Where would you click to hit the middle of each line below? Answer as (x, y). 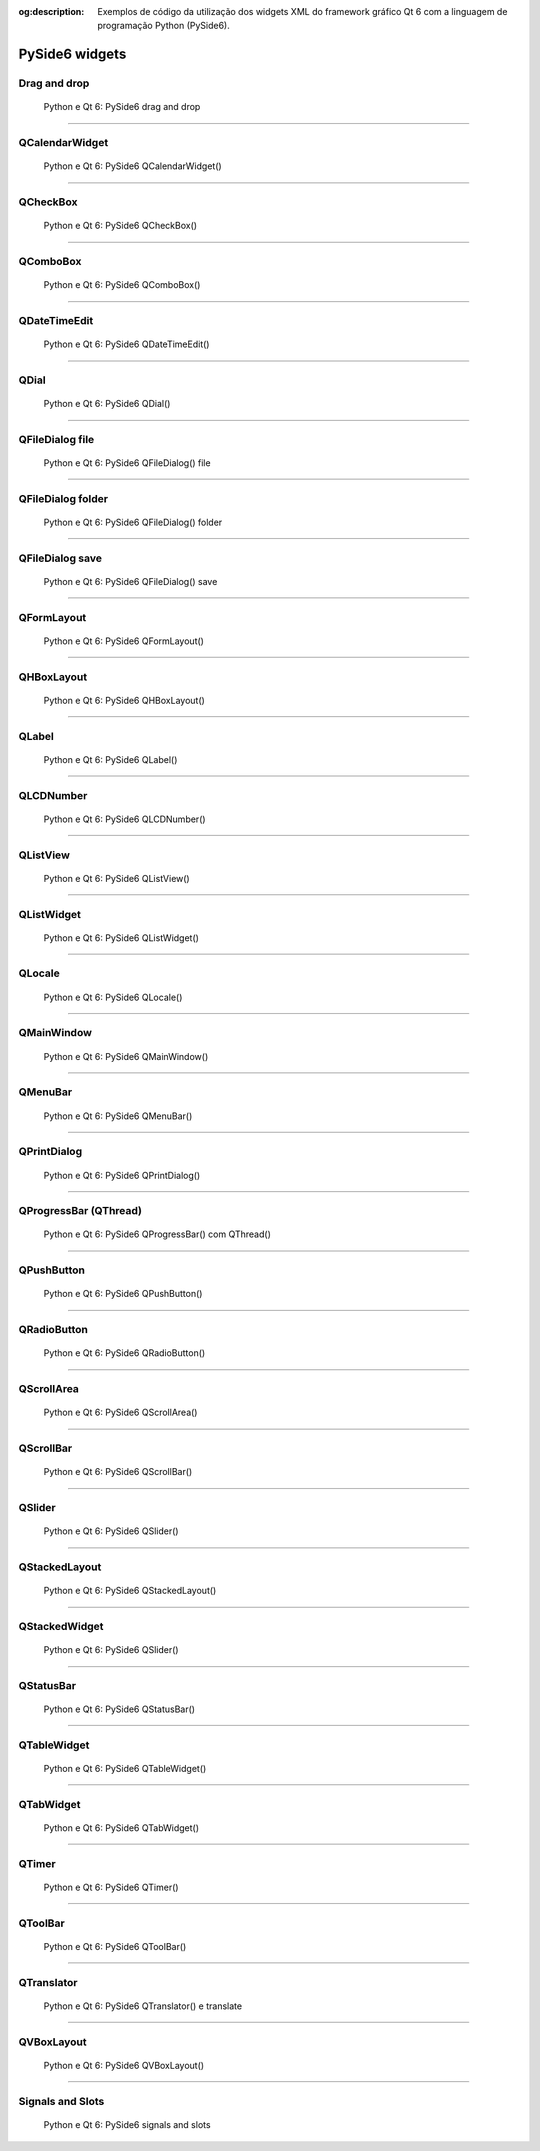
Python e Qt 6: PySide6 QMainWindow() (126, 1056)
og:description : (51, 11)
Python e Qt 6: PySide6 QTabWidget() (121, 1828)
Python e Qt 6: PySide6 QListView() (116, 878)
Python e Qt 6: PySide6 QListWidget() (121, 937)
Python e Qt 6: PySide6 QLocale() (113, 997)
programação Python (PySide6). (163, 26)
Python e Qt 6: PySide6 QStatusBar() (119, 1709)
